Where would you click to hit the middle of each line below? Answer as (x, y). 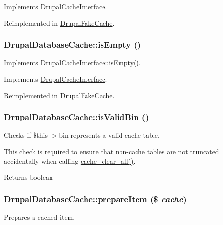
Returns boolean (28, 177)
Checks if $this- (27, 135)
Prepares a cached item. (40, 217)
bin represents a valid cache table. (109, 135)
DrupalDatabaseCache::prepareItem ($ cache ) (95, 199)
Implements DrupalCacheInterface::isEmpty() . (72, 62)
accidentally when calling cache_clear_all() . (70, 161)
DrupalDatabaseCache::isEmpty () (72, 44)
